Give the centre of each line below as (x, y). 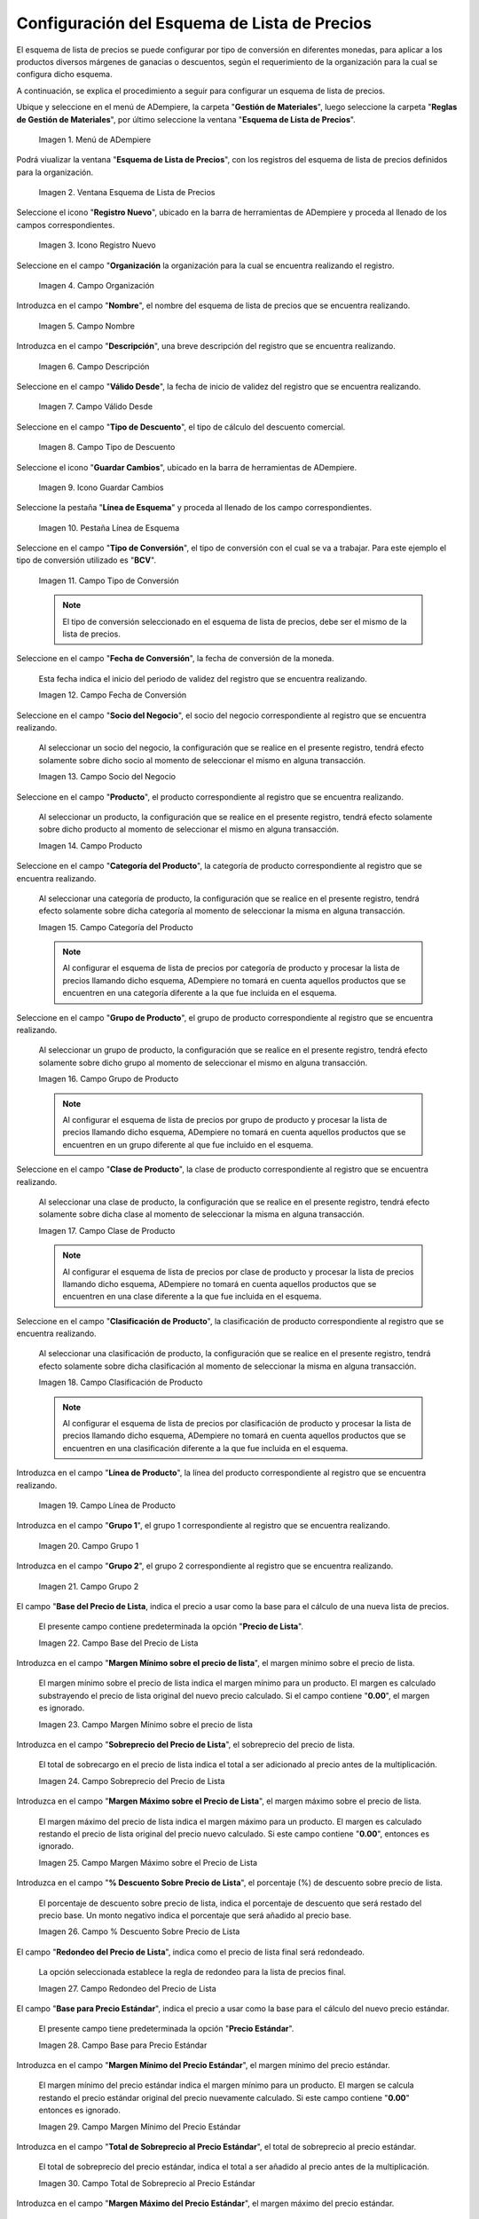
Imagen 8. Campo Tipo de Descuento (107, 447)
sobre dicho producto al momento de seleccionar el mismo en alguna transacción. (188, 829)
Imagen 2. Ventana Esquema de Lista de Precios (127, 193)
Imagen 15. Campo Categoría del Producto (116, 927)
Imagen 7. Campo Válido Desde (96, 407)
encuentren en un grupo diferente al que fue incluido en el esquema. (188, 1144)
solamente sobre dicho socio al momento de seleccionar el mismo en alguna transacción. (202, 760)
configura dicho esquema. (64, 75)
